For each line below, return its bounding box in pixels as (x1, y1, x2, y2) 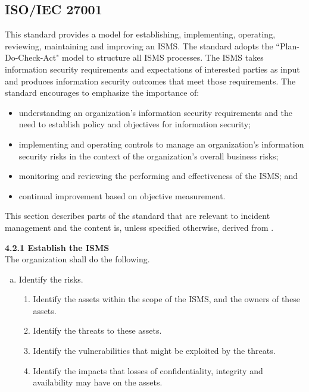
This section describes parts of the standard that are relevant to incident (5, 209, 270, 222)
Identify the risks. (18, 272, 83, 285)
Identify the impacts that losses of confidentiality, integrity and (33, 364, 263, 377)
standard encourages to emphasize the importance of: (5, 86, 199, 99)
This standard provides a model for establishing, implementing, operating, (5, 28, 276, 40)
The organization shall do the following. (5, 253, 150, 265)
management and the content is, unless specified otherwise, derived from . (5, 221, 274, 233)
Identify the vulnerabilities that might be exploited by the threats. (33, 344, 276, 357)
